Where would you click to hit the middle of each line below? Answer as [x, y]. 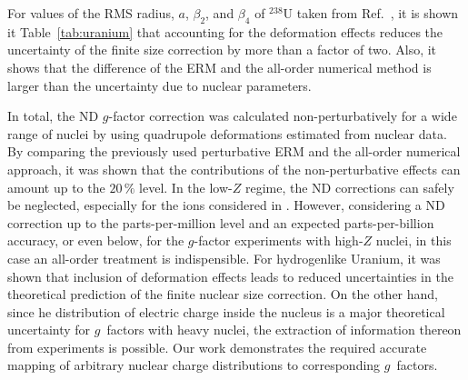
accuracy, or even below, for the [96, 240]
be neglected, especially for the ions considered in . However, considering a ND [226, 205]
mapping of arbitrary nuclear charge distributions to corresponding [194, 365]
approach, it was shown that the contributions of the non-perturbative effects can [234, 169]
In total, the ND [53, 116]
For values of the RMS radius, [91, 13]
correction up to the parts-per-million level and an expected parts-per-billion [221, 222]
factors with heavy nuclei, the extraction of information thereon [284, 330]
